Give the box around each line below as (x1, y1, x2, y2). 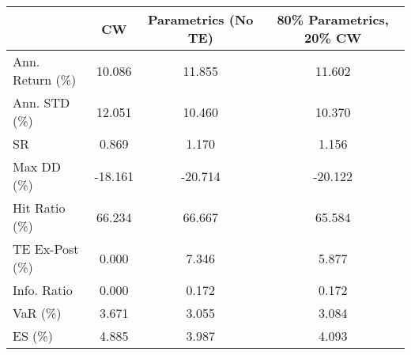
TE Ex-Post (13, 240, 79, 258)
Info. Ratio (13, 281, 73, 299)
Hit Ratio (13, 198, 66, 217)
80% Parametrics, (277, 10, 389, 28)
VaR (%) (13, 304, 62, 322)
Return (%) (13, 70, 77, 89)
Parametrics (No (148, 10, 254, 28)
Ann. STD (13, 93, 70, 111)
